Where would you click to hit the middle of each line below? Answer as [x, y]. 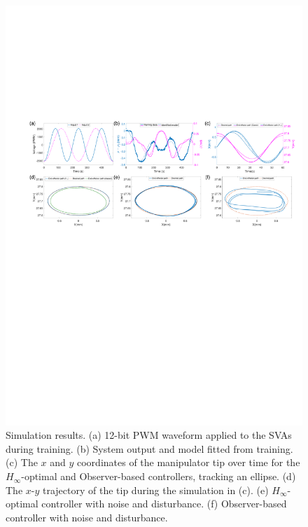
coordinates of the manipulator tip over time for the [189, 462]
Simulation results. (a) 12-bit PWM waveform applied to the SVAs [149, 435]
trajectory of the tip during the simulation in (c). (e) [156, 490]
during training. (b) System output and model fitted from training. [149, 448]
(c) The [22, 462]
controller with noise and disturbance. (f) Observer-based [164, 504]
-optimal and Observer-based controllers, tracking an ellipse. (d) [159, 476]
